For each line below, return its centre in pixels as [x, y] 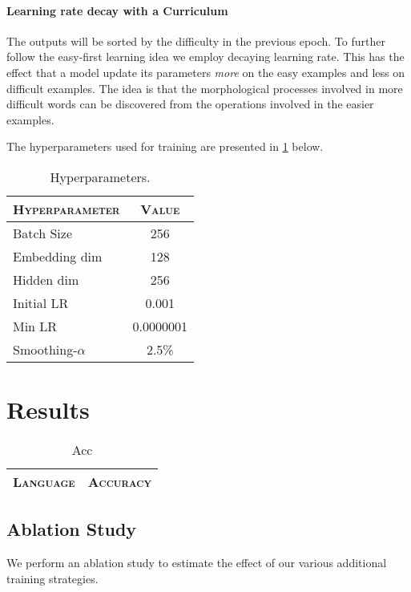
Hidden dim [46, 279]
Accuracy [120, 482]
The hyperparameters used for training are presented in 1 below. [165, 146]
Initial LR [41, 302]
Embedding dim [58, 256]
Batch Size [42, 233]
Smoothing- [45, 349]
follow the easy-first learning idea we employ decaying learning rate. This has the [205, 57]
